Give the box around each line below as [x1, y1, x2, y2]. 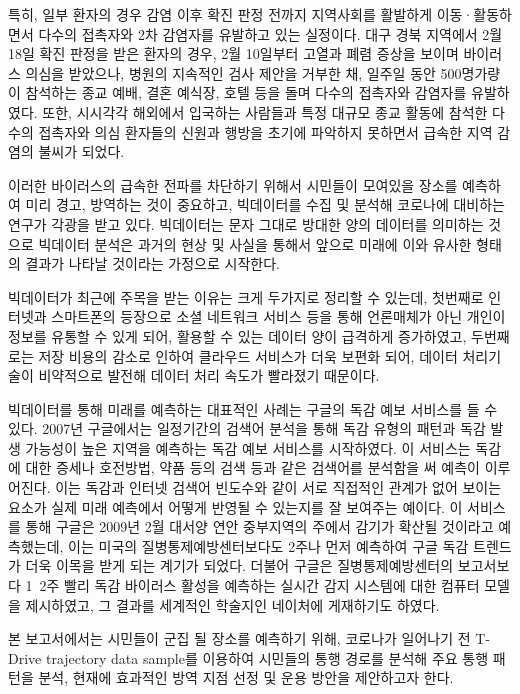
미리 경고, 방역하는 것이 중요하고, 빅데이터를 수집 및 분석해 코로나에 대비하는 [25, 194, 505, 215]
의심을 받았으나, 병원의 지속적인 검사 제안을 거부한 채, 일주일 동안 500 [25, 62, 462, 83]
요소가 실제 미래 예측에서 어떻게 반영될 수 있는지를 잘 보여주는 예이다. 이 [8, 496, 463, 517]
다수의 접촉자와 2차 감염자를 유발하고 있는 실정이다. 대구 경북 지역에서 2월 [38, 23, 503, 44]
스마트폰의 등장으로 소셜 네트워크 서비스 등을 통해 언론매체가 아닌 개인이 [51, 306, 506, 327]
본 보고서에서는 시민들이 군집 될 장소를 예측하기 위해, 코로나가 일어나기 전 [8, 628, 471, 649]
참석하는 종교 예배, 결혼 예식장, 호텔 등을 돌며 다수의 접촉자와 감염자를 [25, 82, 467, 103]
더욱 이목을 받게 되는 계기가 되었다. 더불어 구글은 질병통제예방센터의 [25, 555, 454, 576]
